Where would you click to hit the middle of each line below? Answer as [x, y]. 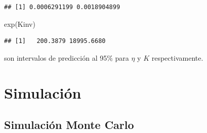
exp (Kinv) [20, 24]
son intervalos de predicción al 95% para [67, 57]
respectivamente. [177, 57]
